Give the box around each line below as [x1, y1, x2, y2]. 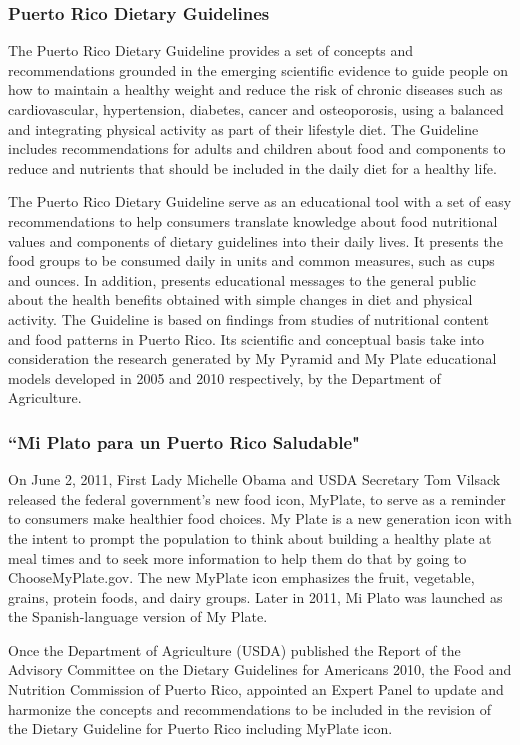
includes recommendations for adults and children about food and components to [8, 138, 506, 159]
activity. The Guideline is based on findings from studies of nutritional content [8, 308, 489, 329]
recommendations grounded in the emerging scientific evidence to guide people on [8, 59, 508, 80]
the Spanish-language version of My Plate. [8, 606, 268, 627]
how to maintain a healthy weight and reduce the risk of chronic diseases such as [8, 79, 503, 100]
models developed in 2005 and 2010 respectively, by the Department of [8, 367, 441, 388]
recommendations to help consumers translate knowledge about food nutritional [8, 210, 498, 231]
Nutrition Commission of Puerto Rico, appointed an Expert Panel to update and [8, 679, 504, 700]
